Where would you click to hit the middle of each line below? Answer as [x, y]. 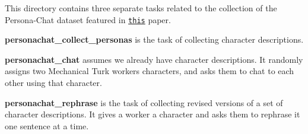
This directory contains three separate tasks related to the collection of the [141, 8]
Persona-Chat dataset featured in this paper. [88, 19]
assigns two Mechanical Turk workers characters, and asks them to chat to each [150, 71]
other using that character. [53, 83]
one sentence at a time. [47, 125]
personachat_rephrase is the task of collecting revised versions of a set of [144, 102]
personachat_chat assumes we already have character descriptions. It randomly [154, 59]
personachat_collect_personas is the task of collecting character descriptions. [154, 39]
